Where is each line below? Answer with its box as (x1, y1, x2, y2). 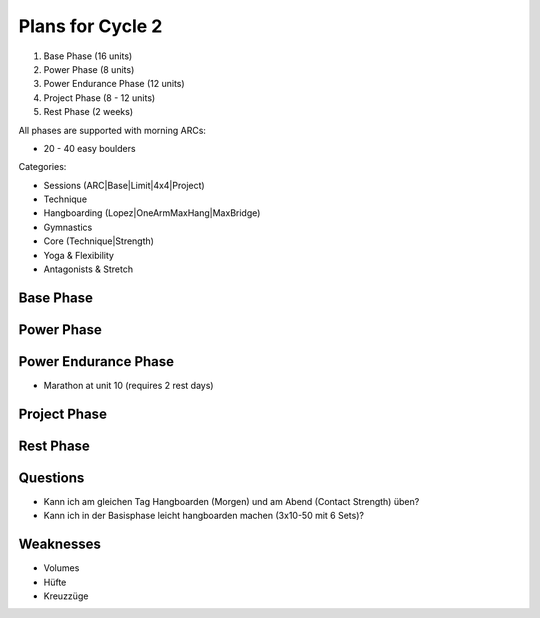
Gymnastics (43, 221, 93, 233)
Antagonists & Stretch (43, 263, 134, 275)
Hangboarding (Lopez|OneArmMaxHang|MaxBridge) (43, 207, 261, 219)
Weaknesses (18, 536, 102, 553)
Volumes (43, 562, 80, 574)
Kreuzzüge (43, 590, 89, 602)
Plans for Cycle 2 (18, 15, 163, 37)
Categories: (18, 161, 67, 173)
